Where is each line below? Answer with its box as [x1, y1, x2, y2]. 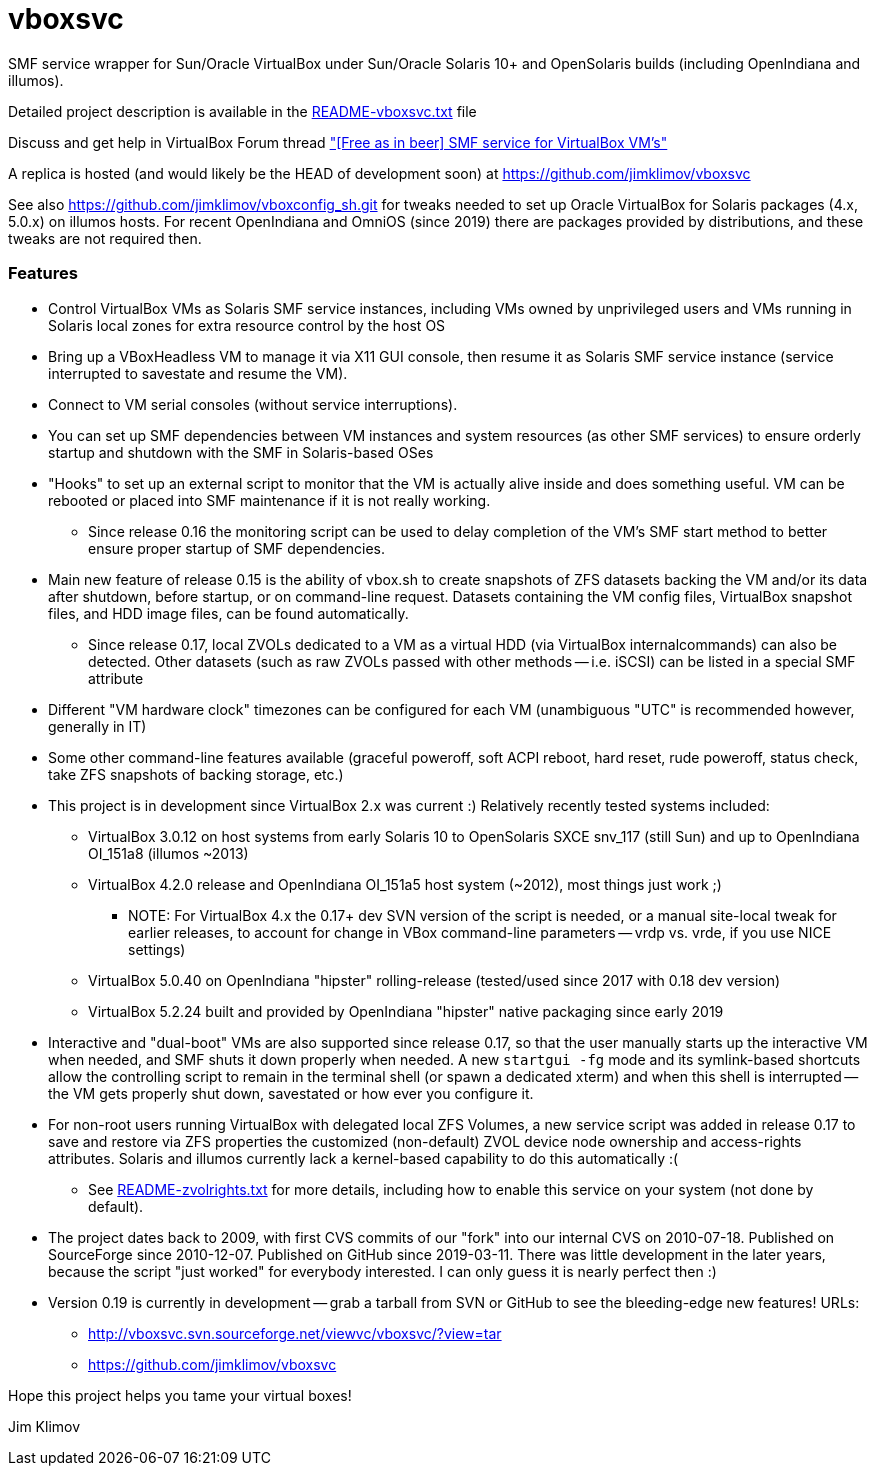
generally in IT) [48, 717, 147, 735]
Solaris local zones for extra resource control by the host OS [48, 316, 446, 334]
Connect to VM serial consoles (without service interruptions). [48, 395, 458, 413]
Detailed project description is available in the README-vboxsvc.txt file [8, 102, 477, 120]
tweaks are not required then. [8, 229, 202, 247]
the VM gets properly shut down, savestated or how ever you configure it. [48, 1084, 534, 1102]
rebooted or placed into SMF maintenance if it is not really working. [48, 491, 491, 509]
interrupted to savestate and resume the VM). [48, 364, 348, 382]
